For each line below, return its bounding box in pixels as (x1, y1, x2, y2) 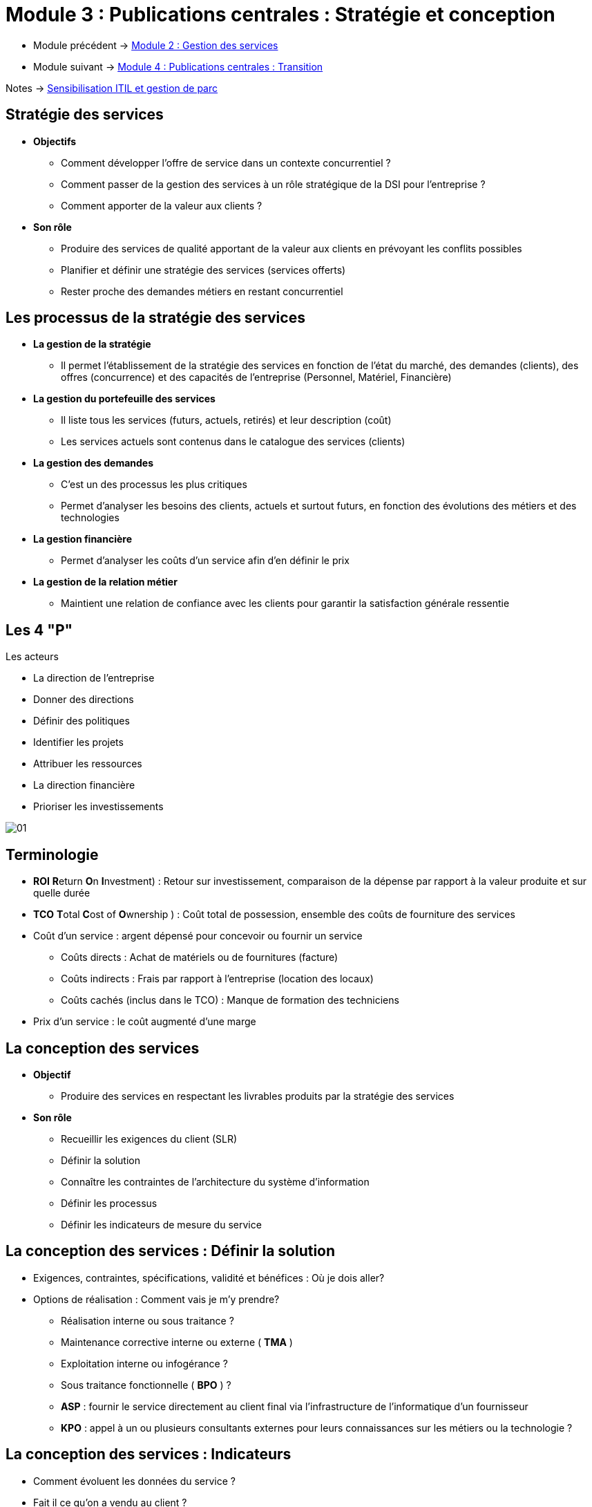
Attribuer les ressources (33, 758, 142, 770)
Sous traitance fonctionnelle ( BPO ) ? (61, 1378, 231, 1391)
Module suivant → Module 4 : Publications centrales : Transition (33, 60, 323, 73)
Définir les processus (61, 1197, 157, 1209)
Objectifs (33, 135, 77, 147)
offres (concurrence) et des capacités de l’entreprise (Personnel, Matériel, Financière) (61, 371, 452, 384)
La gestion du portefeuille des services (33, 393, 216, 405)
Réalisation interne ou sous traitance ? (61, 1314, 234, 1327)
